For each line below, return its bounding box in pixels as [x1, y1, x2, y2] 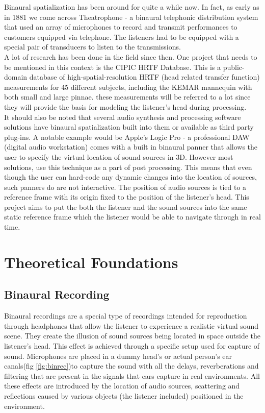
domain [4, 71, 28, 82]
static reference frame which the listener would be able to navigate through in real [4, 211, 261, 222]
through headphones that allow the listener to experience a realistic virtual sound [4, 320, 259, 331]
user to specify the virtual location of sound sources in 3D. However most [4, 151, 233, 162]
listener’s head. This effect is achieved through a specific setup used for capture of [4, 341, 260, 351]
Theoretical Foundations [4, 251, 178, 272]
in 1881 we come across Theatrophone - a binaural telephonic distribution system [4, 11, 258, 22]
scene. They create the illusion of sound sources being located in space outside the [4, 330, 261, 341]
